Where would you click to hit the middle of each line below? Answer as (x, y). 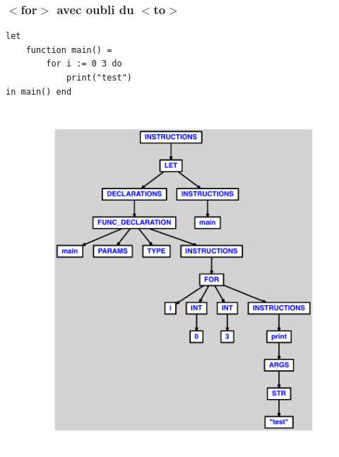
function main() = (69, 50)
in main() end (39, 91)
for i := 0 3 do (84, 64)
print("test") (99, 78)
